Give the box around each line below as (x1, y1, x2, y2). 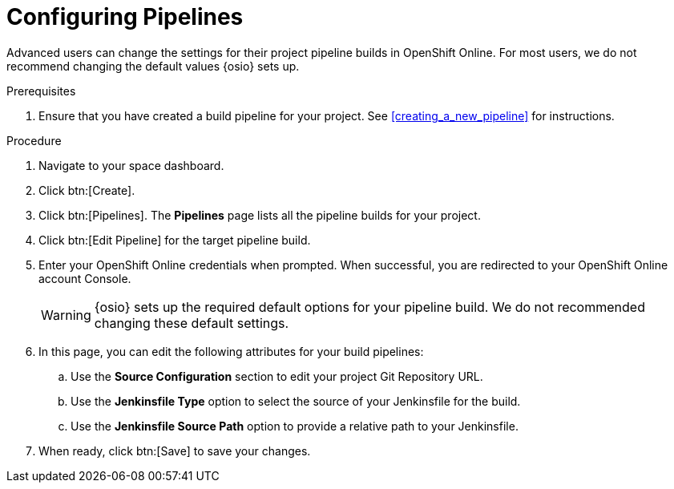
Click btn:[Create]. (38, 183, 135, 197)
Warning (41, 306, 91, 323)
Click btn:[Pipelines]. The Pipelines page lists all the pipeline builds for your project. (38, 208, 481, 222)
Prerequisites (6, 83, 76, 98)
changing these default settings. (94, 314, 289, 331)
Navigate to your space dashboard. (38, 158, 224, 172)
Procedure (6, 133, 62, 148)
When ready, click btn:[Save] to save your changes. (38, 443, 311, 458)
